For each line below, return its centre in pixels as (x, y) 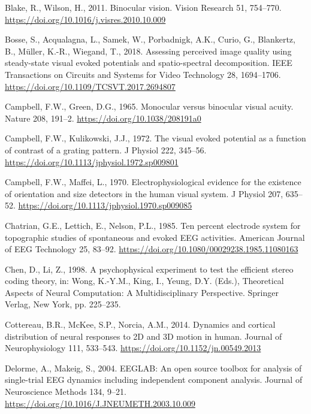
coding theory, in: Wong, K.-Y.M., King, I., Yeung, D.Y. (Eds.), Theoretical (144, 281)
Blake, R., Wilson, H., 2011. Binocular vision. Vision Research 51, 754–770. (143, 7)
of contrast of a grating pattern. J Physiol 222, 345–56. (106, 149)
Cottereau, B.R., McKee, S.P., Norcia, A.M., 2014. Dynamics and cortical (140, 324)
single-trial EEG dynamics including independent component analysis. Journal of (154, 380)
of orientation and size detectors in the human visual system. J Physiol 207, (144, 193)
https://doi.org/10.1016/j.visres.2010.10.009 (85, 19)
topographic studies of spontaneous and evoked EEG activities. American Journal (155, 237)
